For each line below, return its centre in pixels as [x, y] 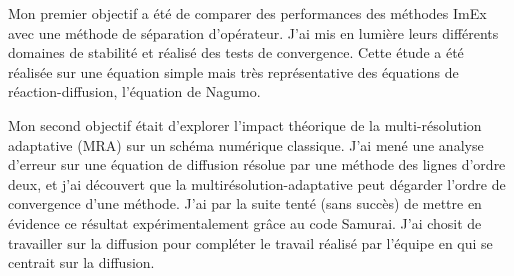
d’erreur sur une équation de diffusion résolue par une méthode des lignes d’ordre [257, 164]
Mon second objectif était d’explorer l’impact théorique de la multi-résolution [245, 124]
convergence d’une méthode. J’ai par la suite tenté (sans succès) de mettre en [245, 203]
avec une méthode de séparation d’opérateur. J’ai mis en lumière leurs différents [253, 32]
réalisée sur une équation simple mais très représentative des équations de [233, 71]
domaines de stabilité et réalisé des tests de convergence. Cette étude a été [236, 52]
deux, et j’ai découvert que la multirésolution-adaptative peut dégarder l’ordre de [257, 183]
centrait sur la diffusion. [81, 262]
